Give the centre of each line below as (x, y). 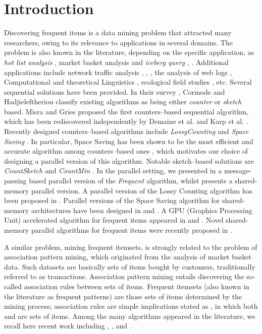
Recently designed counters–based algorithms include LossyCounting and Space (126, 131)
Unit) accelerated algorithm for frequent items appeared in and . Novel (114, 220)
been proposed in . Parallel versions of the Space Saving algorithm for (112, 200)
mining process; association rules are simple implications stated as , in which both (131, 306)
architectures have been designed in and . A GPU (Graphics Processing (142, 210)
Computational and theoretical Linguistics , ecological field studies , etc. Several (128, 82)
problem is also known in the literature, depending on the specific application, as (129, 52)
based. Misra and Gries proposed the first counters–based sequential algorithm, (126, 111)
